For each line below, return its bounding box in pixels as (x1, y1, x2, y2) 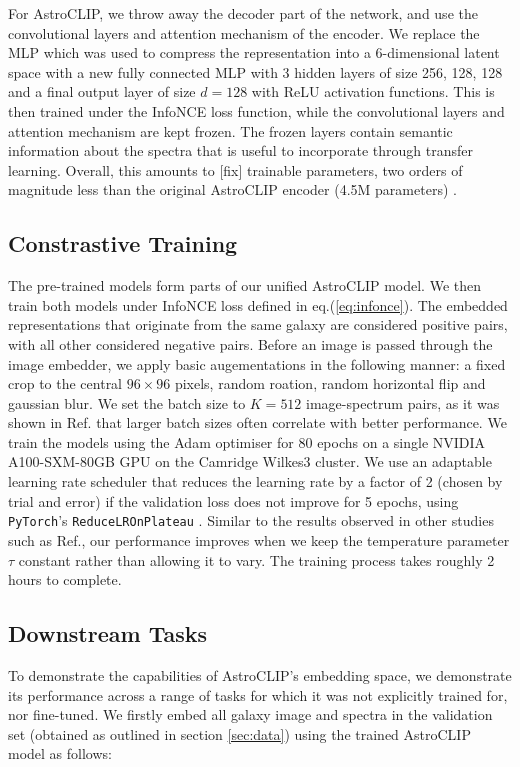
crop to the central (8, 373, 123, 394)
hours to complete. (8, 569, 122, 590)
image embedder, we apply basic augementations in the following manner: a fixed (8, 353, 506, 374)
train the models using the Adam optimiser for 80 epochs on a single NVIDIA (8, 431, 486, 452)
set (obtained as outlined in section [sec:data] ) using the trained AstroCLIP (8, 723, 471, 744)
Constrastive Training (8, 228, 238, 259)
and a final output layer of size (8, 81, 196, 102)
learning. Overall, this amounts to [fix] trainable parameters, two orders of (8, 159, 463, 180)
